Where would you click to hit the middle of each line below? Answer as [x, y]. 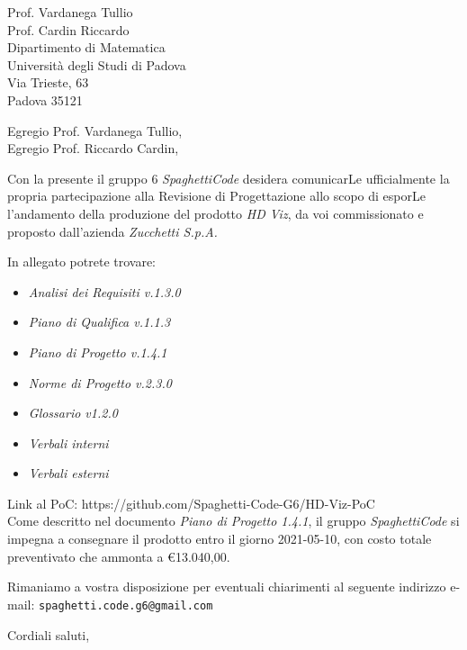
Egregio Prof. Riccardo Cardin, [93, 148]
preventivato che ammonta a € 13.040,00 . [119, 556]
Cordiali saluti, [49, 634]
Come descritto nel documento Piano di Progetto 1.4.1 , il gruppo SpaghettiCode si [233, 521]
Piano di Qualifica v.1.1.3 [99, 322]
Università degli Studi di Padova [97, 64]
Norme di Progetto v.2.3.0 [100, 382]
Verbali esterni [68, 473]
